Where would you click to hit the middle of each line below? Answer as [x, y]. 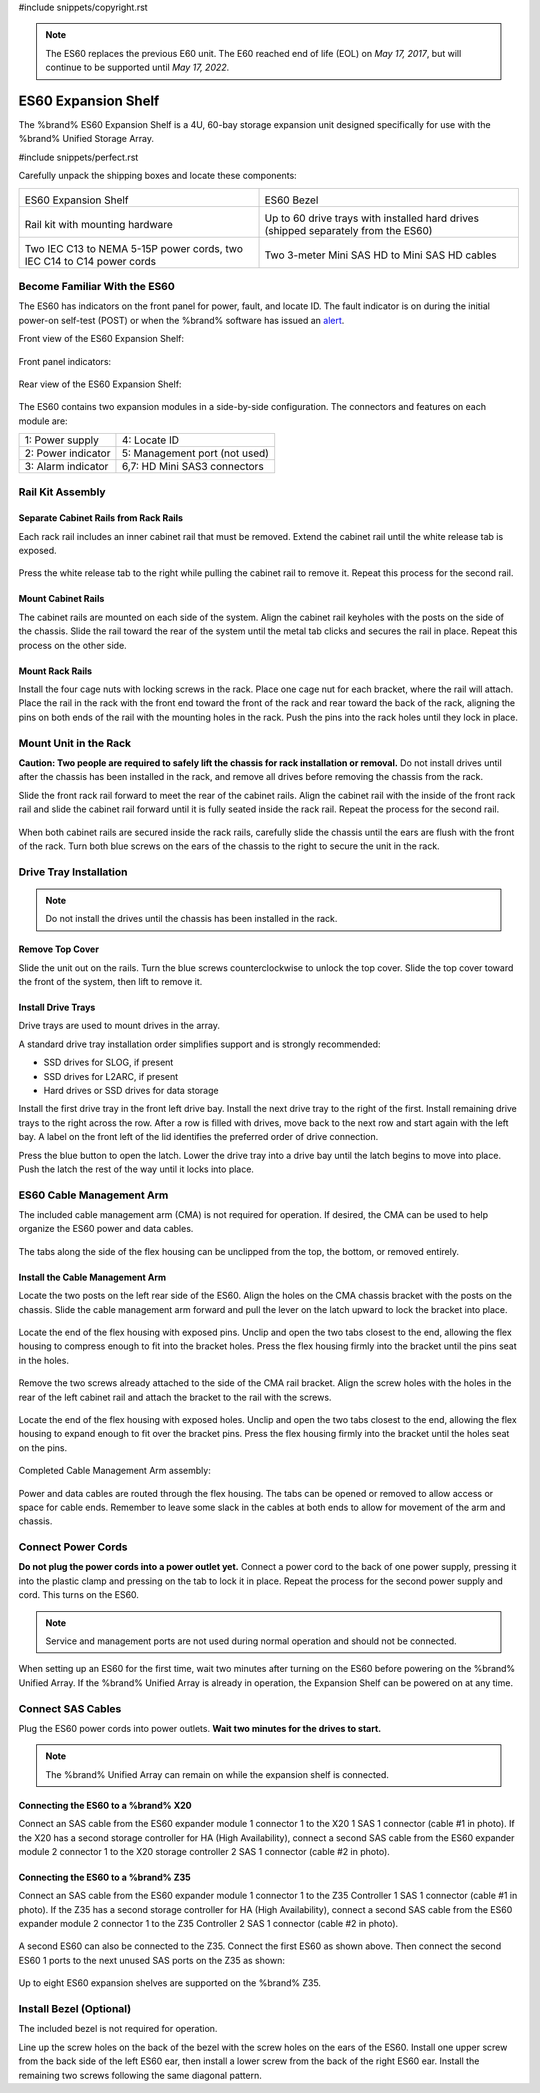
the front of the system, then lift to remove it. [110, 982]
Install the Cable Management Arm [92, 1277]
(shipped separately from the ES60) [348, 230]
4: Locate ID [150, 440]
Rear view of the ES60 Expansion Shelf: [100, 384]
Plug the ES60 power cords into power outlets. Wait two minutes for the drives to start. [200, 1728]
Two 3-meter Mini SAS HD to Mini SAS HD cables [380, 255]
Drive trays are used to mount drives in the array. [119, 1026]
